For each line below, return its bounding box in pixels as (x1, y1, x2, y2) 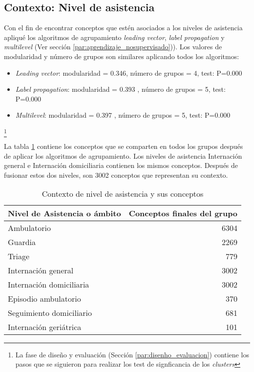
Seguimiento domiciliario (8, 307, 92, 318)
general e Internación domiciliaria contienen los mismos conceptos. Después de (4, 160, 238, 170)
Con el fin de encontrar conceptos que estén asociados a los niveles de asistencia (4, 22, 243, 33)
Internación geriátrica (8, 321, 82, 332)
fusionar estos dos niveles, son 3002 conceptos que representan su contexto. (4, 170, 228, 180)
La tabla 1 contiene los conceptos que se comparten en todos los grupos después (4, 141, 243, 151)
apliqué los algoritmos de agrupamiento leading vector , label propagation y (4, 32, 225, 42)
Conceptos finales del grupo (128, 207, 238, 219)
